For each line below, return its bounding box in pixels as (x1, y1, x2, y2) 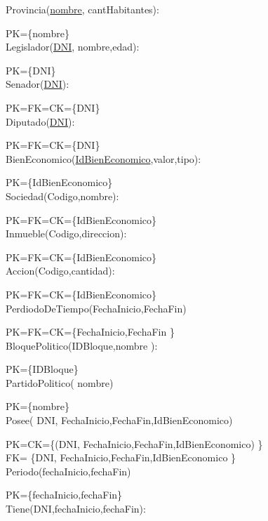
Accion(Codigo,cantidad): (6, 263, 115, 278)
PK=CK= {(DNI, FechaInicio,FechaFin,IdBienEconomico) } (6, 436, 263, 451)
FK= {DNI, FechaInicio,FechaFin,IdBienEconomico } (6, 450, 236, 465)
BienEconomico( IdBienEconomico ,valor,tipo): (6, 151, 201, 166)
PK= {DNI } (6, 62, 56, 77)
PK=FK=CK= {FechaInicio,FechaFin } (6, 324, 175, 339)
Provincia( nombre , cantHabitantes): (6, 2, 159, 16)
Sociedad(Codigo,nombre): (6, 188, 119, 203)
